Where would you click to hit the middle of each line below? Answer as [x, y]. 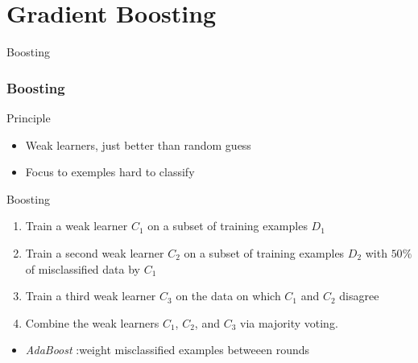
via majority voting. [289, 322]
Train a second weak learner [95, 252]
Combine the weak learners [92, 322]
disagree [359, 296]
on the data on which [228, 296]
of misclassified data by [83, 268]
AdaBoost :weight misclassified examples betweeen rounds [168, 350]
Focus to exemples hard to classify [110, 172]
